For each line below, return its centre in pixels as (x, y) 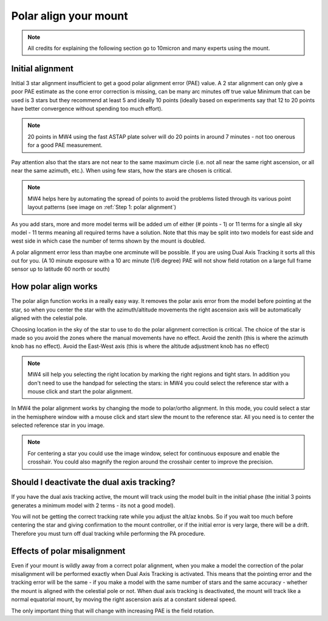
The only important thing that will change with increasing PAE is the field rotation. (113, 611)
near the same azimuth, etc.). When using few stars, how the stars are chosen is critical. (121, 170)
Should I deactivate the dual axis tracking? (93, 483)
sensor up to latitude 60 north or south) (61, 269)
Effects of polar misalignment (68, 551)
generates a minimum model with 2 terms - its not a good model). (93, 505)
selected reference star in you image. (58, 425)
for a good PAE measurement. (65, 145)
